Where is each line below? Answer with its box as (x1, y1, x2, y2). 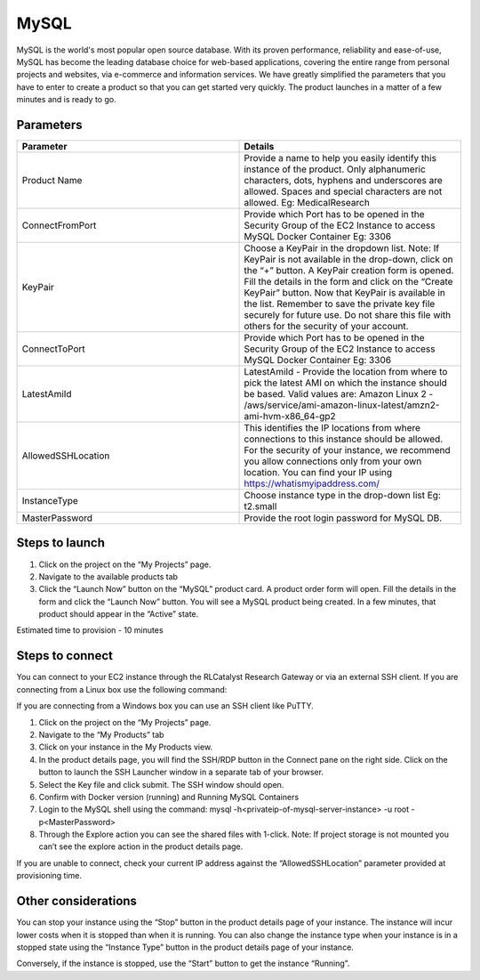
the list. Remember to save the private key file (244, 298, 436, 311)
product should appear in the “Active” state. (38, 609, 199, 620)
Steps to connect (16, 648, 113, 663)
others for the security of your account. (244, 320, 409, 333)
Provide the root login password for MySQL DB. (244, 512, 443, 524)
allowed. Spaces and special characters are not (244, 185, 443, 198)
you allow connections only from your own (244, 455, 422, 467)
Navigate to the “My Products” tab (38, 729, 164, 740)
